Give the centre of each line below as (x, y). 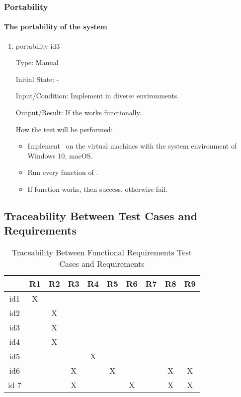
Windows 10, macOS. (60, 155)
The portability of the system (56, 27)
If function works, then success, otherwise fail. (97, 189)
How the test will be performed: (64, 129)
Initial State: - (37, 79)
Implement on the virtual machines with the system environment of (132, 146)
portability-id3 (38, 45)
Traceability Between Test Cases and (101, 215)
